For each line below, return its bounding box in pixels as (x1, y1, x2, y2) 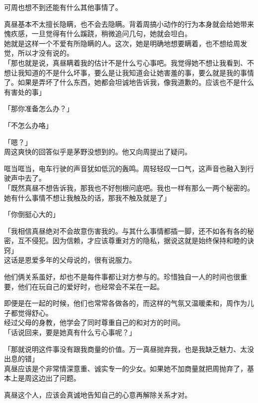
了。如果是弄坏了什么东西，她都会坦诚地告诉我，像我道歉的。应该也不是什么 (4, 77, 254, 87)
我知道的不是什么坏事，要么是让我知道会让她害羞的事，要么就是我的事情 (17, 67, 254, 77)
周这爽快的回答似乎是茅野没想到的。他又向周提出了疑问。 (4, 146, 192, 157)
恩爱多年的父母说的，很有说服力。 (24, 255, 136, 265)
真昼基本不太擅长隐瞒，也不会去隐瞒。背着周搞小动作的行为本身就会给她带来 (4, 18, 254, 29)
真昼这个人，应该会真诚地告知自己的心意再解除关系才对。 (4, 390, 192, 400)
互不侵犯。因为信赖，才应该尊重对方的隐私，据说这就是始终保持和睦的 (17, 235, 247, 246)
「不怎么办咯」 (4, 120, 53, 130)
